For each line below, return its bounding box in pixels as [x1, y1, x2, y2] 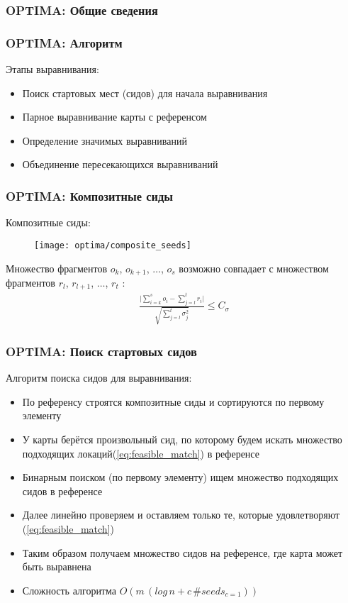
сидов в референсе [22, 483, 103, 498]
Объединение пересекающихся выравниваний [22, 157, 218, 172]
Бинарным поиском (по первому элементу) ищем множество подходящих [22, 470, 339, 485]
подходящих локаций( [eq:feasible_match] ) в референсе [22, 446, 259, 460]
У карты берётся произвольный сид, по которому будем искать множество [22, 431, 342, 446]
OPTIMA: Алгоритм [6, 33, 123, 51]
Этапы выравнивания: [6, 62, 99, 77]
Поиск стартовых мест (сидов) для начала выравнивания [22, 85, 268, 100]
